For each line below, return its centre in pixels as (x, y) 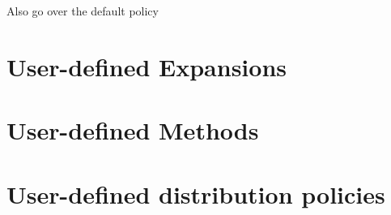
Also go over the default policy (83, 11)
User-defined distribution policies (196, 193)
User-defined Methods (133, 130)
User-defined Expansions (147, 66)
